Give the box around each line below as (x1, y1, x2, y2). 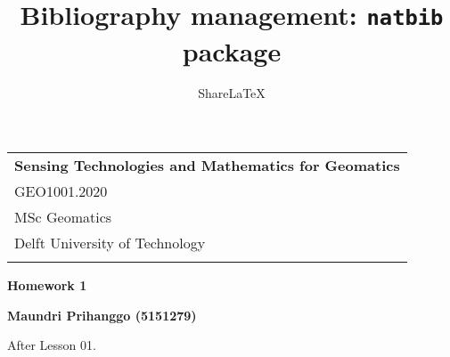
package (182, 32, 282, 69)
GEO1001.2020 (14, 181, 108, 202)
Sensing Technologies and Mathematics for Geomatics (14, 155, 400, 176)
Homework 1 (7, 276, 87, 295)
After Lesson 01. (7, 336, 96, 354)
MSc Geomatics (14, 207, 112, 228)
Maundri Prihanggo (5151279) (7, 305, 197, 324)
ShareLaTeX (198, 84, 266, 102)
